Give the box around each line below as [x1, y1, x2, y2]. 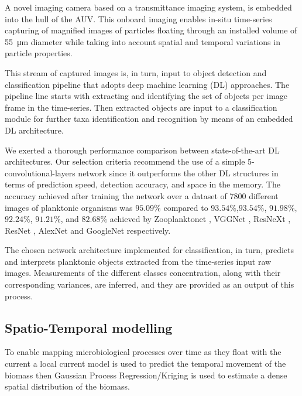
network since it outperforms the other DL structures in [78, 166, 279, 179]
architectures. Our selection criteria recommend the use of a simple [5, 155, 245, 168]
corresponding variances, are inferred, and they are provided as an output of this [5, 278, 294, 291]
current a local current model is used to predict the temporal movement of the [5, 357, 286, 370]
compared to [163, 201, 208, 213]
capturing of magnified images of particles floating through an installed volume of [5, 24, 297, 36]
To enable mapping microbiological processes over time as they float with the [5, 346, 282, 358]
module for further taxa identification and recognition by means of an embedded [5, 112, 293, 125]
